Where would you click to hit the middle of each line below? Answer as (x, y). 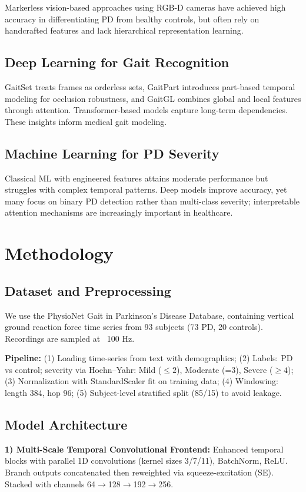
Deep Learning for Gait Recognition (117, 62)
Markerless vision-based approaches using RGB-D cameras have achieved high (145, 7)
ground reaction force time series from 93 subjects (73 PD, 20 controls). (134, 327)
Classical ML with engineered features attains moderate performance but (137, 178)
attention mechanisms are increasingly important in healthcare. (119, 212)
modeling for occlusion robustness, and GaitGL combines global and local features (153, 98)
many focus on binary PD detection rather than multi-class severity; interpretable (152, 201)
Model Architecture (66, 425)
